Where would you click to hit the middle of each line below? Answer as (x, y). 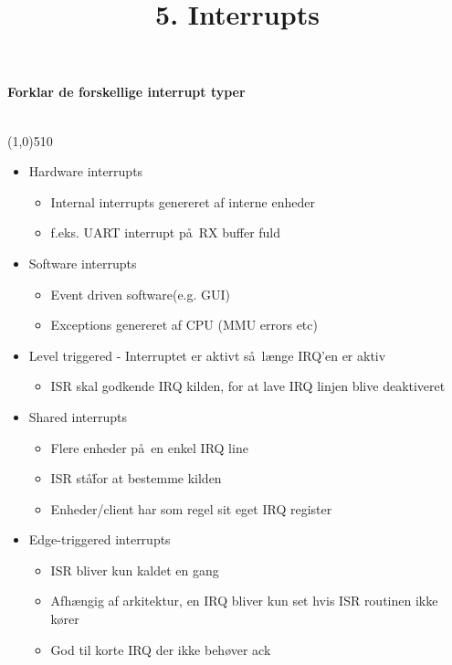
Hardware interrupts (86, 171)
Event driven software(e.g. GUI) (141, 294)
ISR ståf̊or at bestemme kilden (136, 478)
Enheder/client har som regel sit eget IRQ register (191, 508)
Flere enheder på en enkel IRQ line (149, 447)
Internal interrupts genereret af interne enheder (183, 201)
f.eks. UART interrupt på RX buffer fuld (166, 232)
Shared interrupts (78, 416)
